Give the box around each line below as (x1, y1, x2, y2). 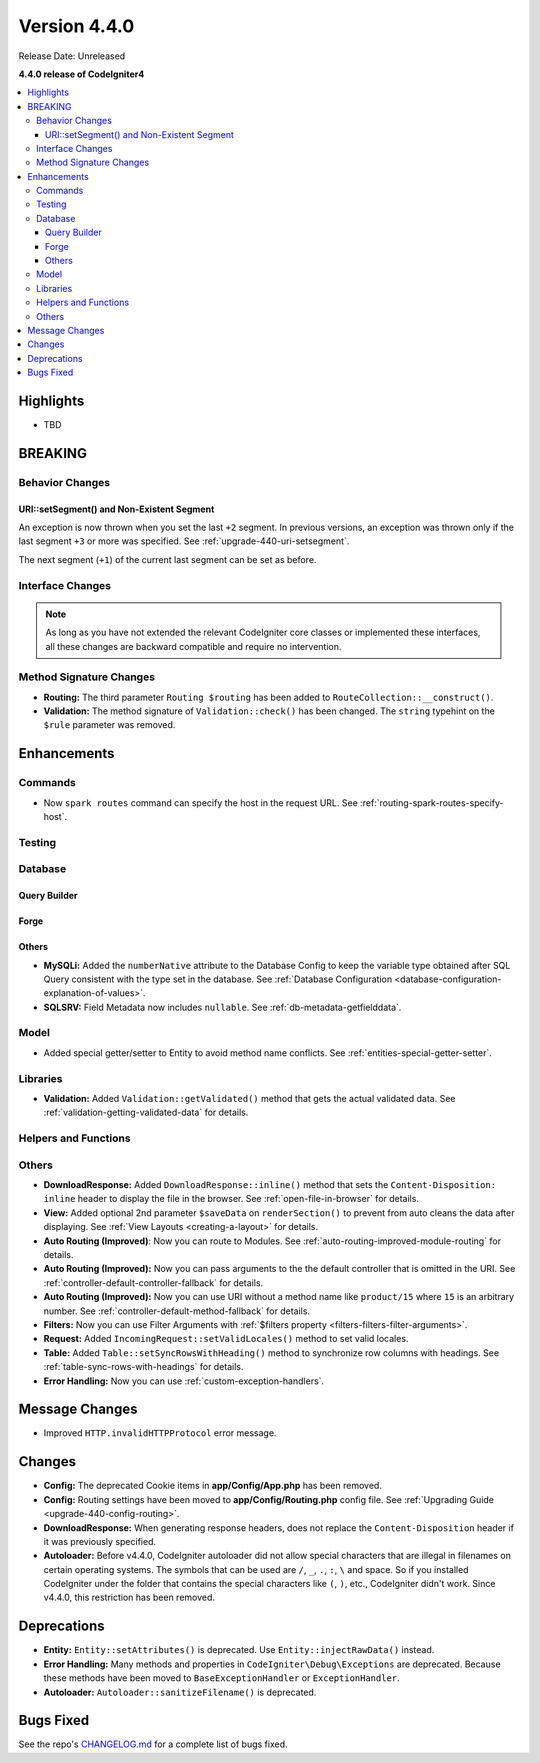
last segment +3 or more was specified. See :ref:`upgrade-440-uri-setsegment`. (18, 535, 350, 547)
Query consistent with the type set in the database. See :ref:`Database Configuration (43, 973, 393, 985)
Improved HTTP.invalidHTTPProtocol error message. (43, 1427, 277, 1439)
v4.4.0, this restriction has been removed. (43, 1591, 215, 1604)
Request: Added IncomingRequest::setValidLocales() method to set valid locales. (43, 1333, 409, 1345)
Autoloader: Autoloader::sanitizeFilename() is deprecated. (43, 1686, 317, 1698)
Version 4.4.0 (18, 15, 135, 37)
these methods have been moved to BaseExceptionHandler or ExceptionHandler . (43, 1672, 400, 1684)
